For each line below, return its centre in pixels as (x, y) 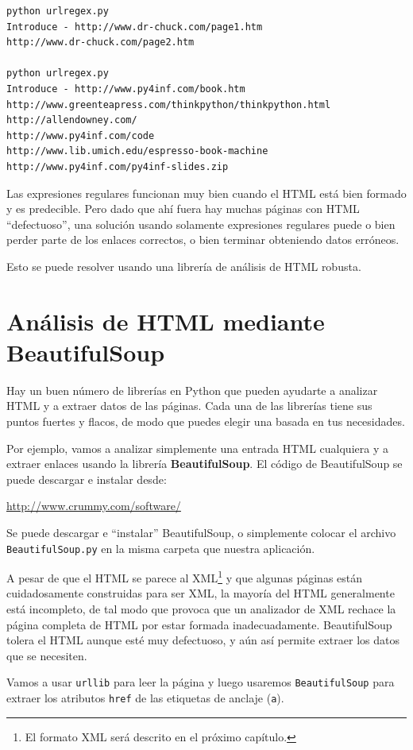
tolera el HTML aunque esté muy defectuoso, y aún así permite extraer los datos (203, 640)
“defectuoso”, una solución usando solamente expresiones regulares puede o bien (201, 224)
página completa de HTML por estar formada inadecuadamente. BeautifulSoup (199, 624)
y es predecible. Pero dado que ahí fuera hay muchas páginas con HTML (183, 209)
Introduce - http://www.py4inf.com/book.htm (126, 89)
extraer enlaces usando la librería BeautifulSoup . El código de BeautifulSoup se (205, 464)
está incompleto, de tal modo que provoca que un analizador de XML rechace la (201, 609)
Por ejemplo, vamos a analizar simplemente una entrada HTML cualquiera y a (197, 448)
